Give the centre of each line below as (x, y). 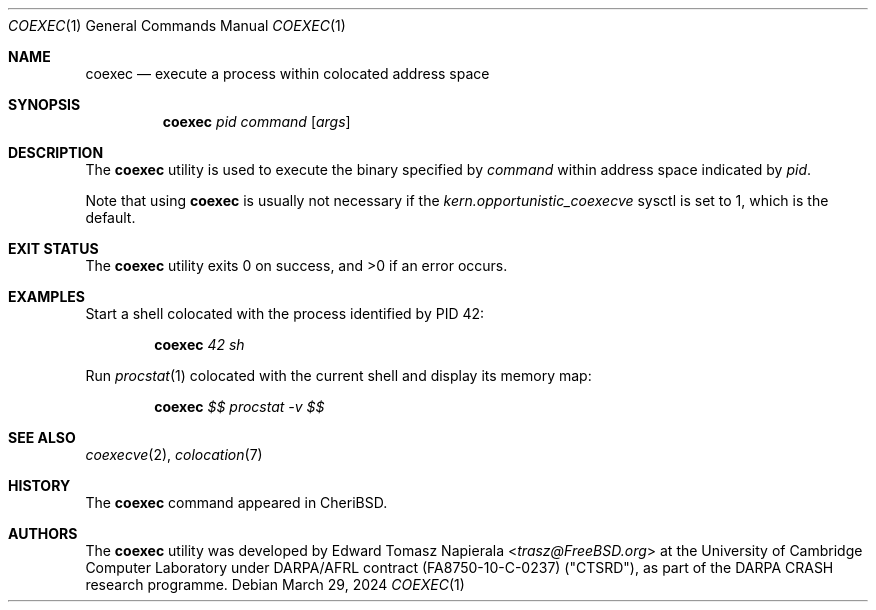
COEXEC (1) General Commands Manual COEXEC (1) (177, 25)
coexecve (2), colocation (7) (174, 454)
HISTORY (39, 485)
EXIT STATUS (53, 248)
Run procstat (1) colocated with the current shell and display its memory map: (338, 375)
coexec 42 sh (199, 344)
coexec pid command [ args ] (256, 121)
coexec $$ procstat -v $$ (239, 406)
